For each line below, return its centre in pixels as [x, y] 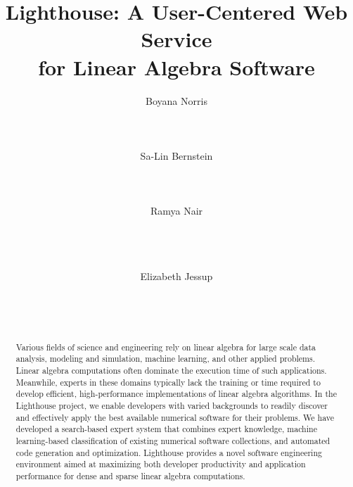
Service [176, 39]
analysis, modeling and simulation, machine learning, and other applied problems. [165, 359]
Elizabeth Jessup [176, 276]
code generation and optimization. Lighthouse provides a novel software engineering [169, 452]
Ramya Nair [176, 211]
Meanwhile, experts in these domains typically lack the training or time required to [168, 382]
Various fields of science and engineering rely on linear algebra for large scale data [166, 347]
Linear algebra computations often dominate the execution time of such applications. [171, 371]
